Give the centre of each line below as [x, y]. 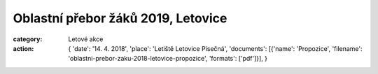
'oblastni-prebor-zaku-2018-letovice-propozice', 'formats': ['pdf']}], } [168, 59]
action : [23, 48]
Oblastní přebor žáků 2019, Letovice [120, 18]
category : [28, 39]
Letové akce [86, 39]
